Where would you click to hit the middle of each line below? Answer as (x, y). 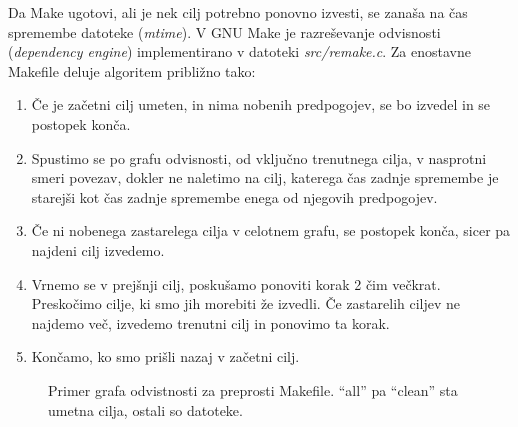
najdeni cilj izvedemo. (98, 249)
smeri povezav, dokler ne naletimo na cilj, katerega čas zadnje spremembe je (265, 177)
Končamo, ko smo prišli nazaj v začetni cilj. (165, 356)
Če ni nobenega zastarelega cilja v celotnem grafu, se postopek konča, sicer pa (271, 230)
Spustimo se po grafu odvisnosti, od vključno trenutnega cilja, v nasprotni (259, 157)
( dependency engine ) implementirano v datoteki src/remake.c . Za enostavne (239, 51)
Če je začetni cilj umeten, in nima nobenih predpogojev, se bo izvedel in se (261, 104)
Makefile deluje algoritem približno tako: (132, 70)
